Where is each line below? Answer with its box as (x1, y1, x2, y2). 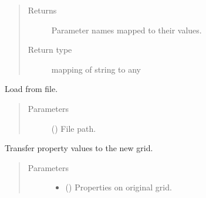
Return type (28, 43, 72, 56)
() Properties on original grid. (65, 181, 172, 193)
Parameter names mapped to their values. (51, 23, 202, 36)
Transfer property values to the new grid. (5, 142, 153, 154)
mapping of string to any (51, 63, 141, 75)
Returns (28, 4, 57, 16)
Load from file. (5, 83, 58, 95)
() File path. (51, 122, 96, 134)
